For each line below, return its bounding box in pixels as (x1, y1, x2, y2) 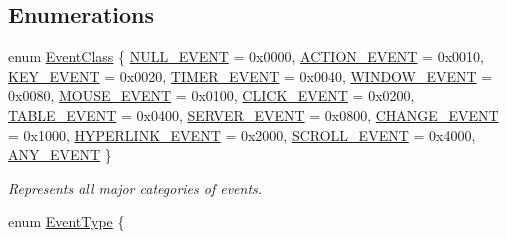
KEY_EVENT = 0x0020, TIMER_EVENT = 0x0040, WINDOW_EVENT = (8, 65, 493, 86)
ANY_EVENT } (8, 144, 112, 165)
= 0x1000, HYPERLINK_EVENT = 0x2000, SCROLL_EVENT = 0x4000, (8, 124, 476, 145)
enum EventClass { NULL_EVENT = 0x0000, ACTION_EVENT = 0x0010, (8, 46, 484, 67)
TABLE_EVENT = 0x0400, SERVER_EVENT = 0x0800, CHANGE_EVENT (8, 104, 499, 125)
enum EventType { (8, 211, 125, 232)
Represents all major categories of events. (8, 177, 263, 198)
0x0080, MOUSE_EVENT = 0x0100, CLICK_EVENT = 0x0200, (8, 85, 415, 106)
